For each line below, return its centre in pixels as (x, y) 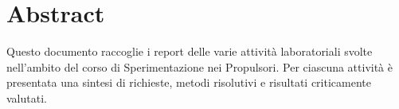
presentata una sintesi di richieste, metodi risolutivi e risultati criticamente (189, 82)
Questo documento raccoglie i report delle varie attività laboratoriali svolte (190, 51)
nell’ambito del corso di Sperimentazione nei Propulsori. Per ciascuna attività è (200, 66)
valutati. (27, 97)
